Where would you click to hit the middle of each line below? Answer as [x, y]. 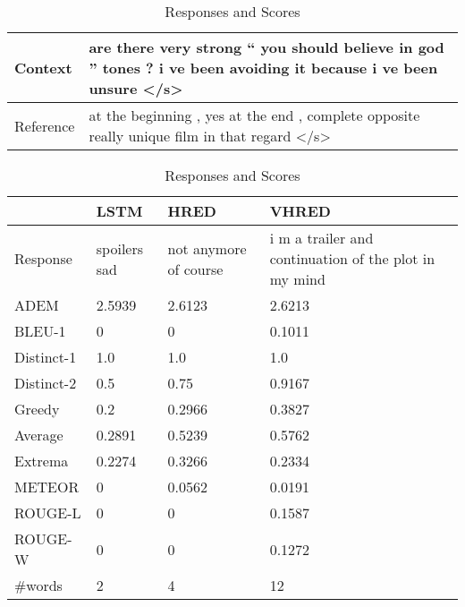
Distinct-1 [46, 357]
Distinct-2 [46, 383]
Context [43, 68]
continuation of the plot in [352, 258]
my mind [297, 279]
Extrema [42, 461]
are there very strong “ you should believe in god [266, 47]
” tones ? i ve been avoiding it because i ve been [263, 68]
